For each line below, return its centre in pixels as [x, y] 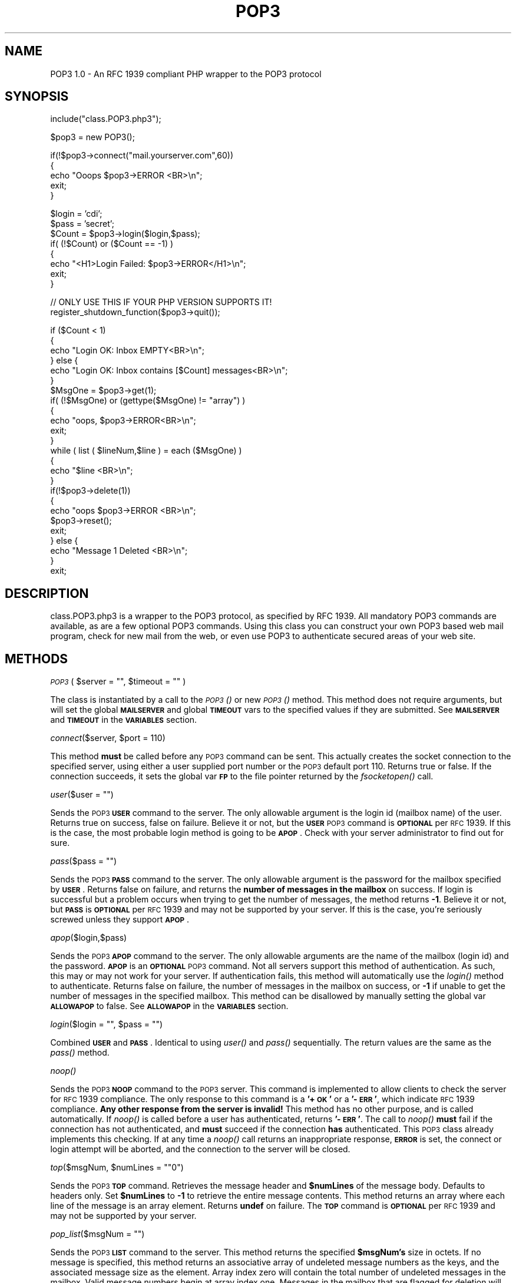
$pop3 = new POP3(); [92, 137]
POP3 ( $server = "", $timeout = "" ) [118, 682]
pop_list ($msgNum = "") [97, 1234]
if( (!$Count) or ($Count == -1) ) [112, 244]
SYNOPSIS [37, 97]
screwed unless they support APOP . [120, 920]
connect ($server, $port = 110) [108, 738]
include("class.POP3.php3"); [106, 119]
